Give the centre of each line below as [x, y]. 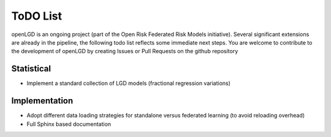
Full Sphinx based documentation [69, 124]
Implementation [42, 101]
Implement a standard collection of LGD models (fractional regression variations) [129, 83]
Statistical [31, 69]
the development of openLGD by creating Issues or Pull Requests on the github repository [125, 51]
